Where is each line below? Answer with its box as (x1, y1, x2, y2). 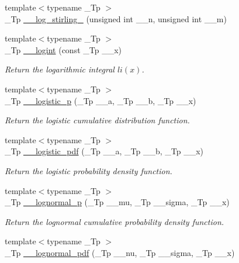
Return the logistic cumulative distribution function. (5, 114, 190, 126)
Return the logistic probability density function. (5, 164, 172, 177)
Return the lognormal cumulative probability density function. (5, 215, 224, 227)
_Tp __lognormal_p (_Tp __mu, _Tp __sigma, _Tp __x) (5, 196, 230, 208)
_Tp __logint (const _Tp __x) (5, 43, 122, 56)
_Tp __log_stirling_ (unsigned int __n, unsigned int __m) (5, 12, 227, 25)
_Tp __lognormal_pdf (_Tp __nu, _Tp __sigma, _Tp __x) (5, 246, 235, 258)
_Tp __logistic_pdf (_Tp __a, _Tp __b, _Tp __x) (5, 145, 204, 157)
